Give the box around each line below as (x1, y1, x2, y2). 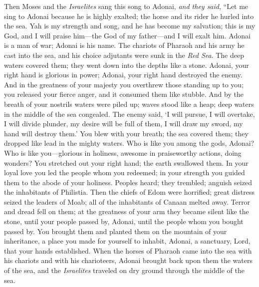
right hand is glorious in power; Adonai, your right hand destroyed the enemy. (4, 69, 243, 80)
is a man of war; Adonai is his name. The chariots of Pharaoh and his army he (4, 40, 245, 50)
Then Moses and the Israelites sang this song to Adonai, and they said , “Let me (4, 1, 249, 11)
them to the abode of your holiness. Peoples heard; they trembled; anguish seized (4, 177, 252, 187)
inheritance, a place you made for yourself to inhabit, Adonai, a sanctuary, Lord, (4, 236, 251, 246)
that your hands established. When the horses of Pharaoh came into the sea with (4, 245, 252, 256)
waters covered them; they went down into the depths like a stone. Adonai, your (4, 59, 249, 70)
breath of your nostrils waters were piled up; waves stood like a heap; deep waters (4, 98, 254, 109)
